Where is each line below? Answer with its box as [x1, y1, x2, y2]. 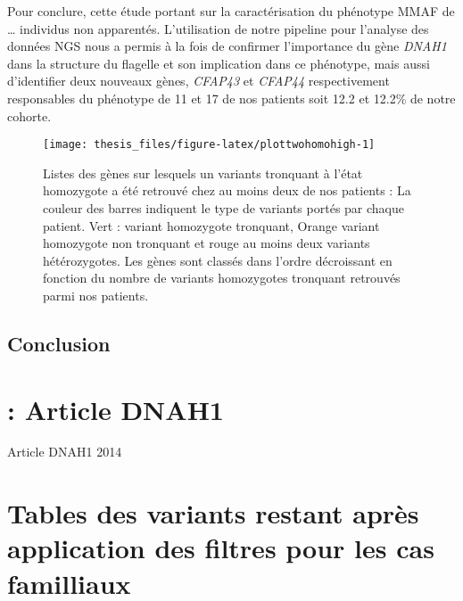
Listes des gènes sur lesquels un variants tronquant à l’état [43, 163, 363, 182]
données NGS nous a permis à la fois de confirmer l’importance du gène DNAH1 [7, 37, 447, 55]
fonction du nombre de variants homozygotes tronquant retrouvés [43, 268, 401, 287]
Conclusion [7, 329, 111, 357]
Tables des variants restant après [7, 495, 419, 531]
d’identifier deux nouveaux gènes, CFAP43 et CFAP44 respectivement [7, 71, 390, 90]
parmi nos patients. [43, 285, 149, 304]
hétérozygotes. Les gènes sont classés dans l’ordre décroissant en [43, 251, 393, 269]
